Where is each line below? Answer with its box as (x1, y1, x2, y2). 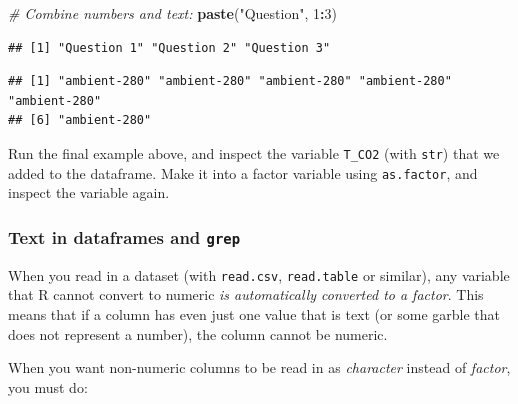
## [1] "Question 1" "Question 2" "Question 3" (8, 40, 331, 55)
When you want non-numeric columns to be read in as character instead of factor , (8, 357, 511, 378)
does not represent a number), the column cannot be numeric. (8, 323, 388, 344)
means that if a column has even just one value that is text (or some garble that (8, 303, 500, 324)
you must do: (8, 376, 88, 397)
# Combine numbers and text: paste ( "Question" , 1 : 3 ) (8, 3, 337, 23)
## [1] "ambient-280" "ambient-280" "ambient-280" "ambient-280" (8, 74, 452, 89)
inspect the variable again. (8, 182, 170, 203)
